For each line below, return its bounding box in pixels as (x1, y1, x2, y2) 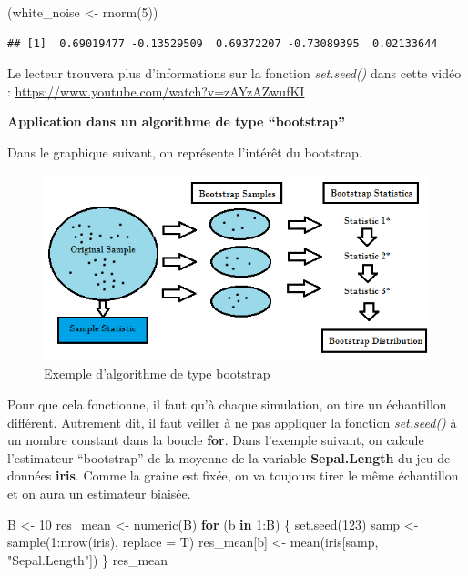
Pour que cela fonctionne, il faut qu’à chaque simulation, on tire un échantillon (7, 394, 447, 413)
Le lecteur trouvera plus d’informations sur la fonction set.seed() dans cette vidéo (7, 64, 462, 83)
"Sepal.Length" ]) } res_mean (7, 550, 168, 569)
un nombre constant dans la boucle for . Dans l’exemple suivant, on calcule (7, 430, 424, 450)
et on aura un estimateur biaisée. (7, 483, 191, 502)
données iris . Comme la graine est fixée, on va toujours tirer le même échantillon (7, 466, 459, 485)
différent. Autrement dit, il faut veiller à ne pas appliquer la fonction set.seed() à (7, 412, 457, 431)
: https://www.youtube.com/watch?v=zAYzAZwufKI (7, 81, 305, 100)
